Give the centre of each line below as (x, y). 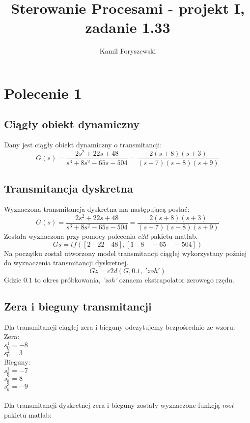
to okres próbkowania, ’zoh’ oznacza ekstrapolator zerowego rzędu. (134, 279)
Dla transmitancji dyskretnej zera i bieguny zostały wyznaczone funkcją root (119, 405)
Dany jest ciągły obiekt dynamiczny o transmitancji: (83, 145)
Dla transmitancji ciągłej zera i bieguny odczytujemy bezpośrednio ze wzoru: (120, 326)
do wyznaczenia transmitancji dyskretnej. (66, 263)
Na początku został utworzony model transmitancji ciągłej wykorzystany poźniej (125, 253)
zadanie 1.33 (128, 27)
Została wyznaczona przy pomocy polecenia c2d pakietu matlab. (101, 236)
